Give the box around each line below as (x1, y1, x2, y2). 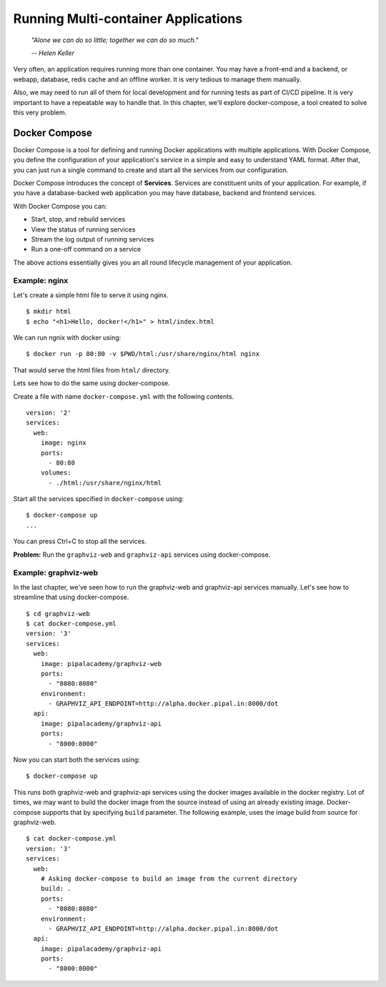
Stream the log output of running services (31, 234, 154, 243)
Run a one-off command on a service (31, 245, 142, 254)
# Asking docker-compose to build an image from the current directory (40, 874, 297, 883)
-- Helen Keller (31, 49, 75, 57)
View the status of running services (31, 225, 136, 234)
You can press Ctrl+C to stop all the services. (13, 537, 147, 546)
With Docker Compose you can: (13, 202, 107, 210)
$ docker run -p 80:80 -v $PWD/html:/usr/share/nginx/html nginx (26, 350, 260, 358)
